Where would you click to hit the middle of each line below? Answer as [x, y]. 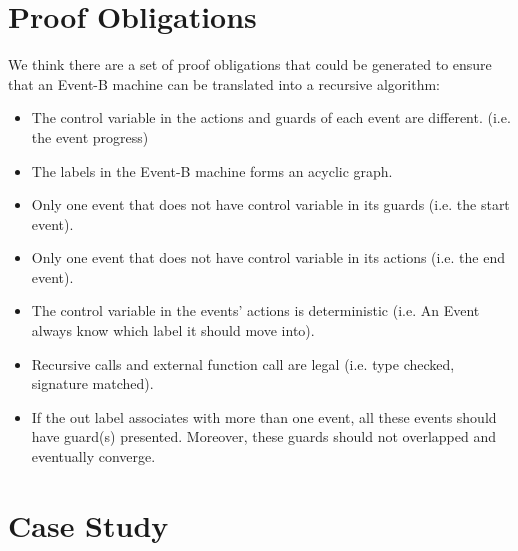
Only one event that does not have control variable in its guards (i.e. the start [270, 204]
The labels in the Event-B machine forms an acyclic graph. [212, 170]
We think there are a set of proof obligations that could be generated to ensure [250, 64]
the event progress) [90, 136]
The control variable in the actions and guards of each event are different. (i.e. [271, 117]
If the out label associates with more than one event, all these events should [264, 416]
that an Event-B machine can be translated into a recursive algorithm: [224, 83]
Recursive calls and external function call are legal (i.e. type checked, [243, 363]
